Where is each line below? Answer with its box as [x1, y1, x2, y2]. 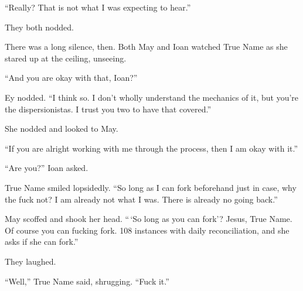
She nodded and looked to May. [5, 122, 118, 135]
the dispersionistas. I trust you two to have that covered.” [5, 102, 212, 115]
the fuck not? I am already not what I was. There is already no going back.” [5, 193, 278, 205]
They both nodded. [5, 20, 74, 33]
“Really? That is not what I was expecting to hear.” [5, 1, 191, 13]
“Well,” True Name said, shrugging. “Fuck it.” [5, 275, 169, 287]
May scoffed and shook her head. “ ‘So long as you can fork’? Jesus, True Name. [5, 213, 292, 225]
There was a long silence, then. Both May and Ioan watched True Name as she [5, 40, 288, 53]
